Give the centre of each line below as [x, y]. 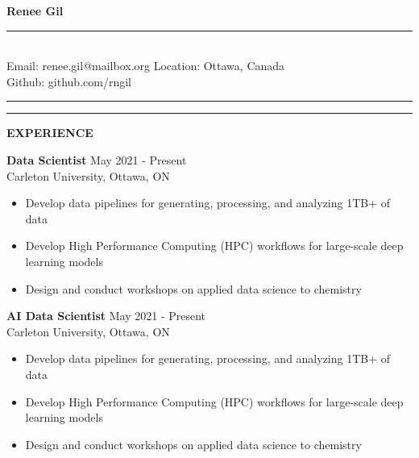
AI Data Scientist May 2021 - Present [106, 316]
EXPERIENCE [50, 133]
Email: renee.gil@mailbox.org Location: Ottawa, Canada [146, 66]
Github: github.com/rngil [69, 81]
